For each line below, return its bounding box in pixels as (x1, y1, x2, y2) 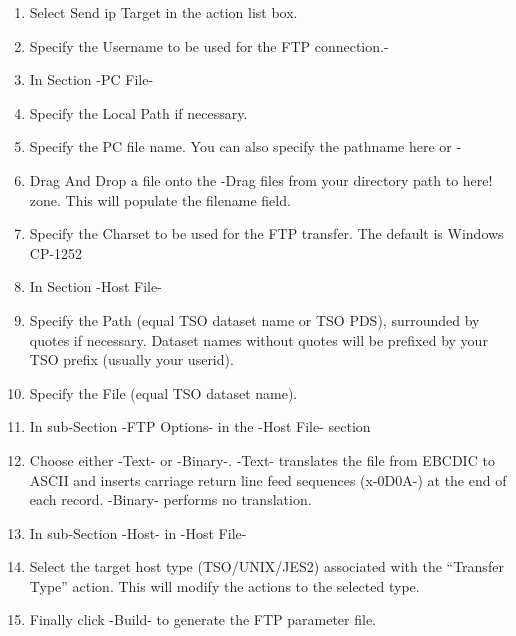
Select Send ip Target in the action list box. (29, 2, 298, 22)
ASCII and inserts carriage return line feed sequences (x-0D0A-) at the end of (29, 469, 507, 490)
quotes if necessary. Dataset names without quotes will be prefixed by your (29, 329, 488, 350)
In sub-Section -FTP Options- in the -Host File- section (29, 416, 371, 437)
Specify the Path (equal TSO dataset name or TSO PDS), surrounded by (29, 309, 480, 330)
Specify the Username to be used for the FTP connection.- (29, 35, 389, 56)
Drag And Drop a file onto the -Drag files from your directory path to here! (29, 169, 493, 190)
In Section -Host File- (29, 276, 162, 297)
